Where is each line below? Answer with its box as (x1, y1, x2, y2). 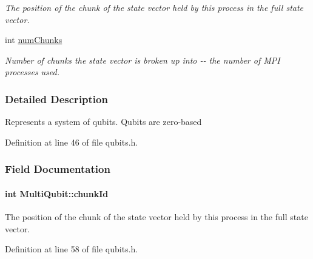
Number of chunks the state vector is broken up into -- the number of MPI (5, 53, 280, 66)
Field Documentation (5, 161, 110, 177)
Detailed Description (5, 91, 108, 106)
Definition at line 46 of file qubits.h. (5, 135, 138, 148)
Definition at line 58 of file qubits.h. (5, 243, 138, 255)
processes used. (5, 66, 60, 78)
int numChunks (5, 33, 62, 46)
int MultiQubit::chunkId (5, 187, 109, 200)
